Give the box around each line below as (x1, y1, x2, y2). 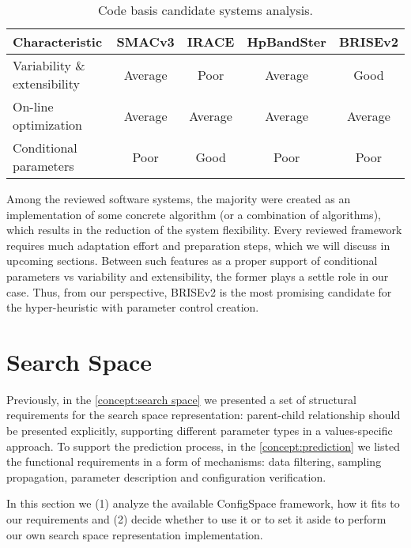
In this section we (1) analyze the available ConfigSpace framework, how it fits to (6, 495, 400, 512)
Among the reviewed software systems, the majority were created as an (6, 191, 351, 206)
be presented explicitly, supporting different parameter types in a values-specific (6, 422, 393, 439)
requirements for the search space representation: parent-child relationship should (6, 406, 401, 423)
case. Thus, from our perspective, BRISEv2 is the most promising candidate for (6, 283, 392, 300)
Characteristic (13, 32, 103, 51)
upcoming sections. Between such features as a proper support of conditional (6, 252, 378, 269)
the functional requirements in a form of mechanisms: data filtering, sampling (6, 453, 382, 470)
